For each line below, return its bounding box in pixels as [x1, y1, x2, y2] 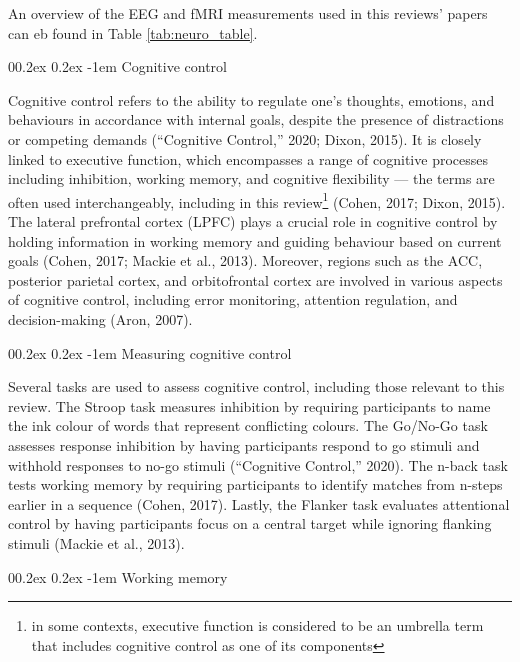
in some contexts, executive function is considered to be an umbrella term [31, 615, 484, 636]
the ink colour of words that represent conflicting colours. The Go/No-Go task [8, 415, 488, 436]
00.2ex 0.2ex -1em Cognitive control [8, 56, 227, 77]
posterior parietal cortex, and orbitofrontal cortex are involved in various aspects [8, 269, 503, 290]
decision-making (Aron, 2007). [8, 308, 193, 329]
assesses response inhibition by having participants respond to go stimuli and [8, 434, 480, 455]
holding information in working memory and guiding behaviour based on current [8, 230, 502, 251]
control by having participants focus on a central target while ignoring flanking [8, 513, 492, 534]
